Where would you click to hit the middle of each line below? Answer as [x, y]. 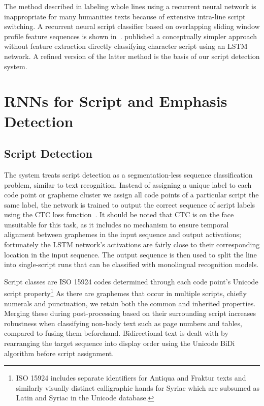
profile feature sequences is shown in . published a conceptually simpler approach [131, 36]
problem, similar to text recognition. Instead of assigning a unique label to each [128, 184]
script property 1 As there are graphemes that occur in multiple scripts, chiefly [125, 293]
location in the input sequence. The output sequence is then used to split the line [130, 254]
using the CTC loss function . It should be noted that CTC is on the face [119, 214]
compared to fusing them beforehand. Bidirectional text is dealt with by [116, 333]
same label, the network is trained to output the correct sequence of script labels [130, 204]
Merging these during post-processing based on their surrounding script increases [130, 313]
